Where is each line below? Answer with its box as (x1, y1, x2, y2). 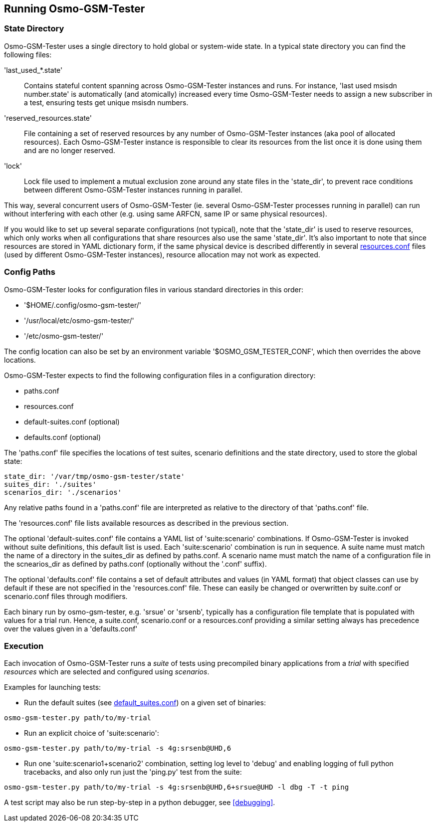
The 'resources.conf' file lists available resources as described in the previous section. (4, 518, 289, 527)
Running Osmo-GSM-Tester (4, 2, 145, 15)
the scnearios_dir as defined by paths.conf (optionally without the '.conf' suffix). (4, 559, 267, 568)
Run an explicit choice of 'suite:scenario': (24, 729, 159, 738)
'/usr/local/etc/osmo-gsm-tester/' (24, 316, 134, 325)
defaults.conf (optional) (24, 432, 101, 441)
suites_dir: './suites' (4, 480, 97, 488)
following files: (4, 50, 52, 59)
